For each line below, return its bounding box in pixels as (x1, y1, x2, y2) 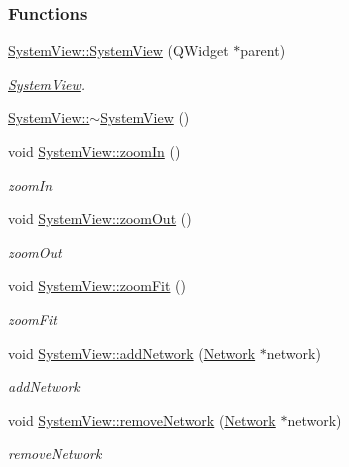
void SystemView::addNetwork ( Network (8, 342, 256, 363)
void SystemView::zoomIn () (8, 141, 181, 161)
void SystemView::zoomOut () (8, 208, 192, 229)
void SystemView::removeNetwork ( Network (8, 409, 276, 430)
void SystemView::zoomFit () (8, 275, 187, 296)
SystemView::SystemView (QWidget (8, 40, 229, 61)
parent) (240, 40, 286, 61)
